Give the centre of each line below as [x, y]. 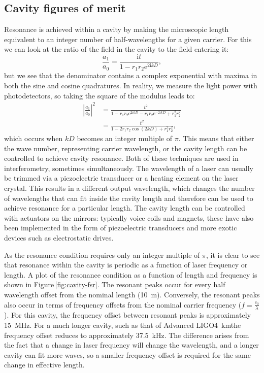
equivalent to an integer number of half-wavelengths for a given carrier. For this [128, 39]
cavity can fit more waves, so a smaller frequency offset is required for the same [127, 354]
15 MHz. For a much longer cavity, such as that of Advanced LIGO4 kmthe [123, 325]
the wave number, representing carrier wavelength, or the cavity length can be [126, 148]
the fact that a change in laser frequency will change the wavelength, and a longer [131, 345]
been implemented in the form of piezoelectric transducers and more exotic [121, 228]
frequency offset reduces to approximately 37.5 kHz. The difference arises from [127, 335]
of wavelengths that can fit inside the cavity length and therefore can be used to [129, 198]
